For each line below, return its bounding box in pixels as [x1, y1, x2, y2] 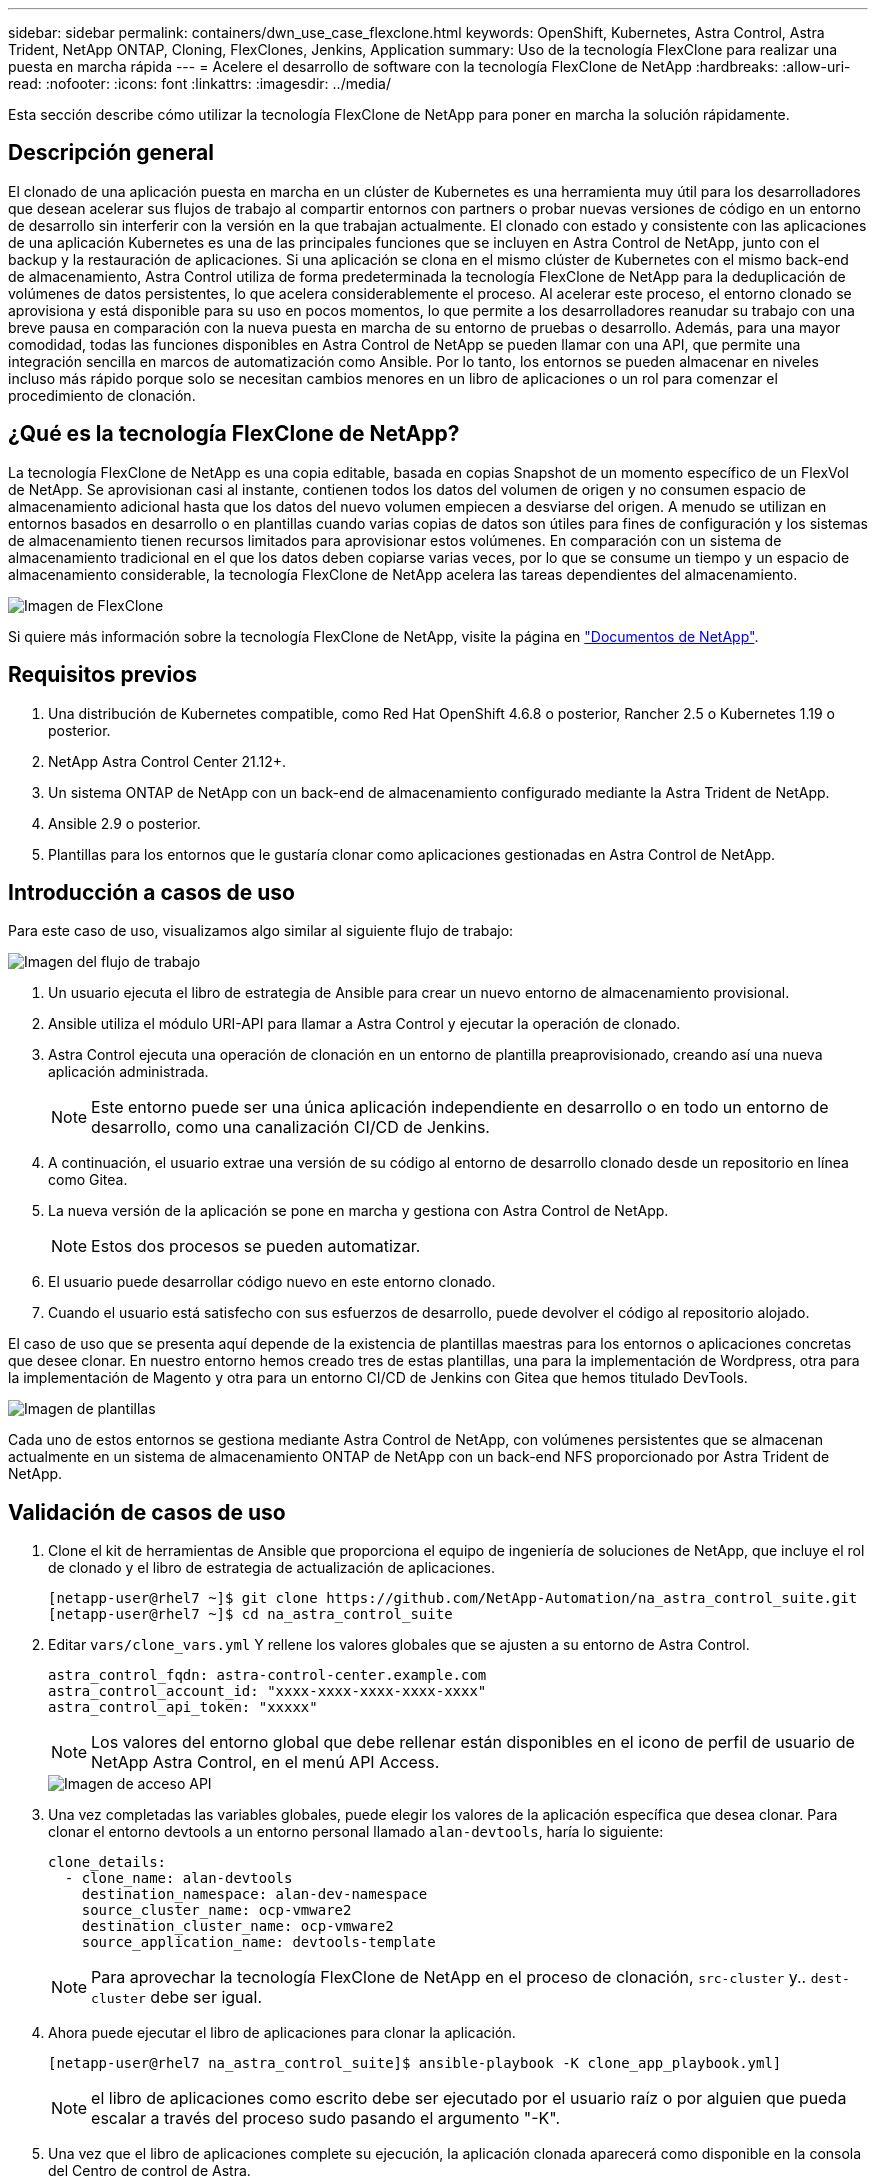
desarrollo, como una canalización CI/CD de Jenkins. [91, 1117, 490, 1138]
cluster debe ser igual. [91, 1987, 263, 2008]
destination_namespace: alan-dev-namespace [81, 1886, 428, 1903]
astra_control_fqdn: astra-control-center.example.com [48, 1667, 487, 1684]
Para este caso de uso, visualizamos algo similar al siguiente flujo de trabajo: [8, 922, 514, 940]
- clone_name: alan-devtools [64, 1870, 293, 1887]
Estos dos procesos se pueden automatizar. [91, 1236, 421, 1257]
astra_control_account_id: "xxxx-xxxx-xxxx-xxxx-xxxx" [48, 1683, 487, 1700]
